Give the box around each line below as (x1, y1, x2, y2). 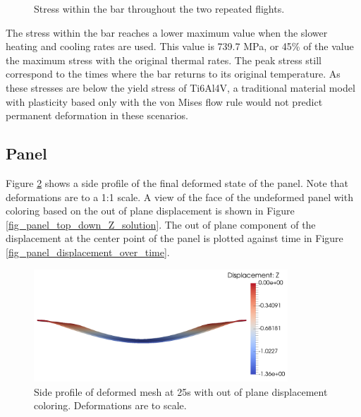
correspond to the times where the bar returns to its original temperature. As (6, 66, 341, 81)
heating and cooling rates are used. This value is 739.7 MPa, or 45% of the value (6, 39, 354, 54)
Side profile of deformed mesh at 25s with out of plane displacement (34, 384, 328, 399)
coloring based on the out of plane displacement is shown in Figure (6, 203, 295, 218)
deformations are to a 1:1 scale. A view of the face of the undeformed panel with (6, 189, 353, 204)
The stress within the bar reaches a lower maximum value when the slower (6, 25, 328, 40)
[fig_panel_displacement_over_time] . (6, 244, 170, 259)
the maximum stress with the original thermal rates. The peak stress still (6, 52, 322, 67)
